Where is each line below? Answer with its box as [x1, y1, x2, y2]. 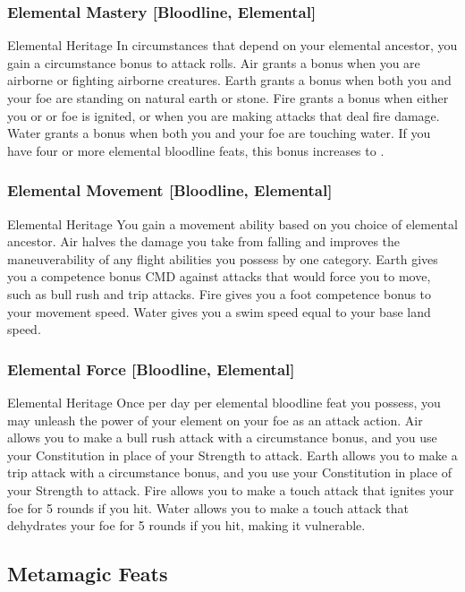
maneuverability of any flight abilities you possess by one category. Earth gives [7, 249, 438, 268]
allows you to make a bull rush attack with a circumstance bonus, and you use [7, 428, 437, 447]
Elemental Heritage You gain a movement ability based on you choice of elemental [7, 214, 458, 233]
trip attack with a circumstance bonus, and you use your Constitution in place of [7, 463, 452, 482]
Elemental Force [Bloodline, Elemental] [7, 357, 295, 380]
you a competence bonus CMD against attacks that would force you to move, [7, 267, 431, 286]
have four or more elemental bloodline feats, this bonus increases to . [7, 141, 385, 159]
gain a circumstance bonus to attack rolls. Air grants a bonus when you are [7, 53, 420, 72]
